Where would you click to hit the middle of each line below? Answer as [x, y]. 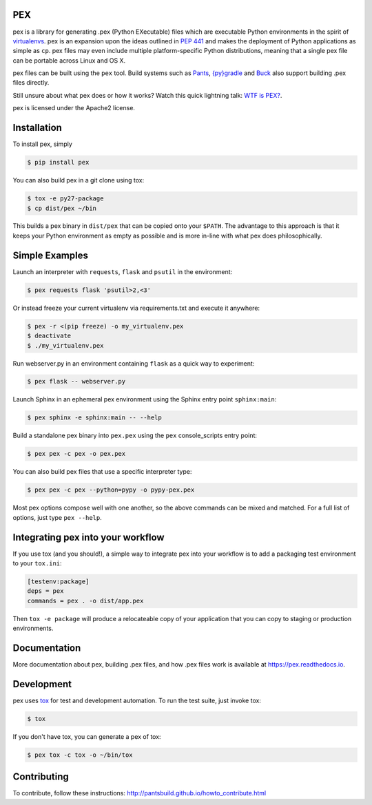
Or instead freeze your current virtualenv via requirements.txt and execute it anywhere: [136, 308]
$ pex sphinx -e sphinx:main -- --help [94, 418]
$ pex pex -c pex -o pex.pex [76, 454]
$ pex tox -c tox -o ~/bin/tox [80, 755]
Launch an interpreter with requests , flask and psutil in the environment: [123, 271]
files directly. [31, 83]
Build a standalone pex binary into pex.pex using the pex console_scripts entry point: [135, 436]
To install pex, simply [42, 144]
